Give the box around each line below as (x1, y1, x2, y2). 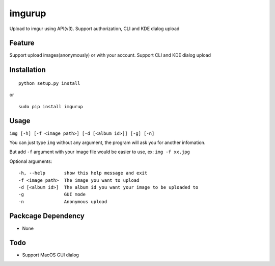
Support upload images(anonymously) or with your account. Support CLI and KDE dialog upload (9, 52, 211, 58)
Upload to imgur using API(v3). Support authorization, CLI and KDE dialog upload (9, 26, 180, 32)
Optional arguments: (9, 158, 52, 164)
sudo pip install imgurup (18, 104, 84, 109)
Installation (9, 65, 46, 74)
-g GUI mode (18, 191, 86, 198)
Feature (9, 39, 35, 47)
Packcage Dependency (9, 212, 85, 221)
